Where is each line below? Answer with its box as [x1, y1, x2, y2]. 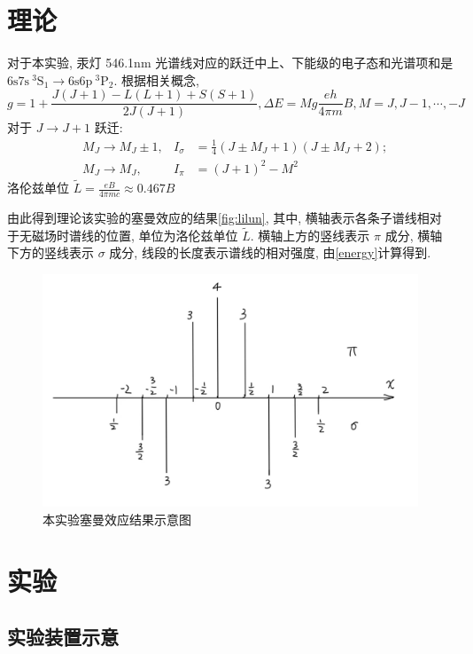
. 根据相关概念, [113, 70, 199, 89]
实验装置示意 [7, 623, 119, 650]
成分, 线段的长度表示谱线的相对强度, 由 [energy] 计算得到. [109, 243, 431, 262]
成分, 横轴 [384, 225, 443, 244]
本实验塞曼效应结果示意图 [43, 510, 191, 529]
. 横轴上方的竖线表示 [250, 225, 370, 244]
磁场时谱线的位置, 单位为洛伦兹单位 [31, 225, 238, 244]
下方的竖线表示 [7, 243, 94, 262]
